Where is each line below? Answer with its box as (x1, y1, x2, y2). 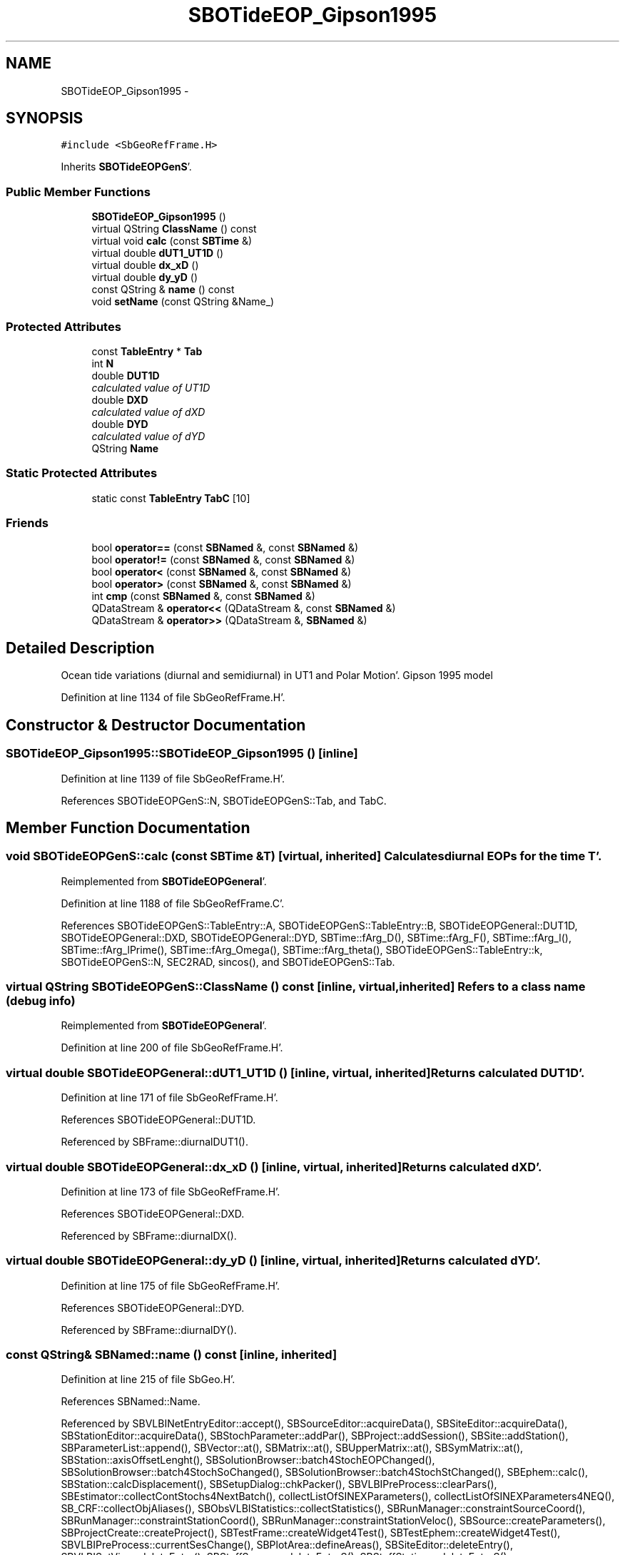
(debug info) (6, 994, 76, 1009)
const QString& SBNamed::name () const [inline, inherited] (6, 1347, 337, 1362)
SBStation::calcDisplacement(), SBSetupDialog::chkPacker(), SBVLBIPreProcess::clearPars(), (61, 1478, 497, 1491)
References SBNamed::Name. (61, 1395, 200, 1408)
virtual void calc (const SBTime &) (91, 235, 253, 248)
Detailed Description (6, 638, 155, 657)
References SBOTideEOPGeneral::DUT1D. (61, 1113, 256, 1126)
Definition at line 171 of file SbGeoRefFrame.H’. (61, 1091, 278, 1104)
